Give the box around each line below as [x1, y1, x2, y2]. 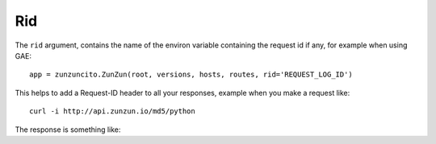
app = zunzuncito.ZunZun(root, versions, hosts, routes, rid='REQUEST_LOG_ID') [29, 70, 353, 80]
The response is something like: [15, 125, 121, 134]
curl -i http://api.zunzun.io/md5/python [29, 107, 195, 116]
